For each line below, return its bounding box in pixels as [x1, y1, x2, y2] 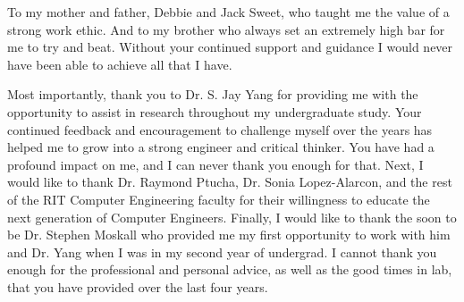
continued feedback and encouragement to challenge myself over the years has [7, 120, 433, 138]
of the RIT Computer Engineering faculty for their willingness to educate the [7, 189, 430, 208]
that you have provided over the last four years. [7, 277, 268, 296]
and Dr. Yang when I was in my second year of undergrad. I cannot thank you [7, 242, 437, 261]
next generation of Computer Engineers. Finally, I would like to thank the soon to [7, 207, 457, 226]
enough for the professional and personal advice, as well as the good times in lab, [7, 260, 452, 279]
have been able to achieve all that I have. [7, 55, 232, 73]
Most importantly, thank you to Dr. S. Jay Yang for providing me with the [7, 85, 418, 104]
